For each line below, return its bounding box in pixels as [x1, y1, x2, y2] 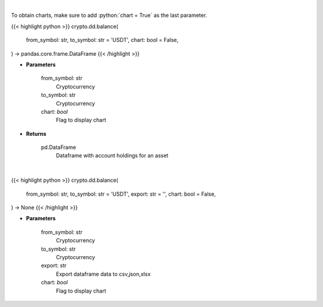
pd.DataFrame [41, 144, 77, 151]
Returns [26, 130, 47, 137]
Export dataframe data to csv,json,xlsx [56, 270, 151, 278]
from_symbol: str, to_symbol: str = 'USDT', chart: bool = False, [26, 37, 179, 44]
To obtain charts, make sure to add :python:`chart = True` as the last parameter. [11, 12, 208, 19]
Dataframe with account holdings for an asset [56, 152, 169, 159]
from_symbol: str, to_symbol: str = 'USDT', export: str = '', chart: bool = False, [26, 190, 217, 197]
